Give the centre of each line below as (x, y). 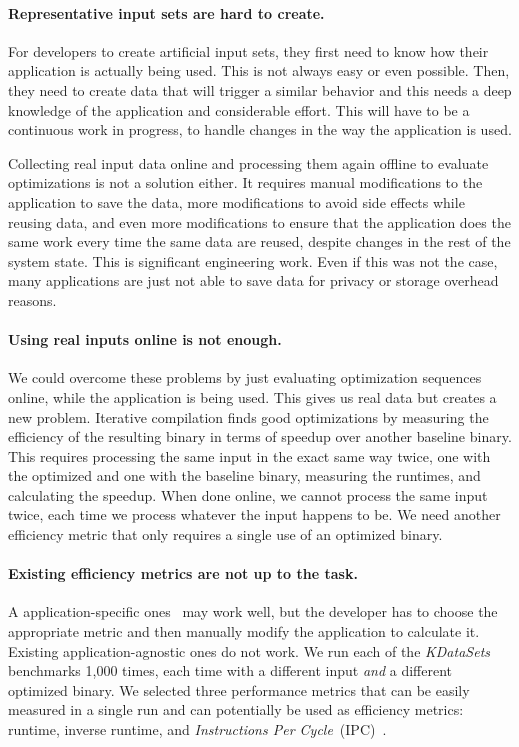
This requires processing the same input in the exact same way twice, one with (249, 455)
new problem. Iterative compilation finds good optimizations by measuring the (248, 416)
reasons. (32, 299)
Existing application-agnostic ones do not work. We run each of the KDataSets (249, 650)
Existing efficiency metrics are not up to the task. (183, 573)
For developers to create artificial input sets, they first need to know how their (248, 50)
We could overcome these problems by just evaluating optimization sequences (245, 377)
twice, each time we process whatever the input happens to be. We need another (254, 514)
